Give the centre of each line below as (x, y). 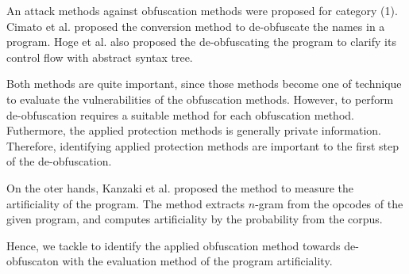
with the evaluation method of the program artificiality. (197, 261)
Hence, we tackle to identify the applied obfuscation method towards (174, 245)
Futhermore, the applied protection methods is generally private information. (194, 130)
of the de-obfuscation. (59, 161)
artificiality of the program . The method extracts (126, 203)
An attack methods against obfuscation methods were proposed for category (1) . (202, 10)
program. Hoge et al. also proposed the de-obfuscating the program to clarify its (201, 42)
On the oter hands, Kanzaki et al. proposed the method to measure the (180, 187)
